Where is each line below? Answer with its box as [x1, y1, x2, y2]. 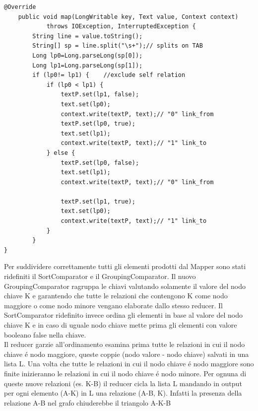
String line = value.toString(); [32, 32, 143, 40]
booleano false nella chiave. [4, 329, 86, 340]
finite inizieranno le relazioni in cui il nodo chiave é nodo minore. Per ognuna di [4, 368, 247, 378]
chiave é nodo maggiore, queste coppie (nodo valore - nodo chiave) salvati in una [4, 348, 249, 359]
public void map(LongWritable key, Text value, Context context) [18, 13, 239, 20]
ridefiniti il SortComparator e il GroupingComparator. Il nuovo [4, 271, 196, 281]
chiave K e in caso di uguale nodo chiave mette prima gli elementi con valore [4, 320, 237, 330]
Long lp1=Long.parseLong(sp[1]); [32, 62, 143, 69]
